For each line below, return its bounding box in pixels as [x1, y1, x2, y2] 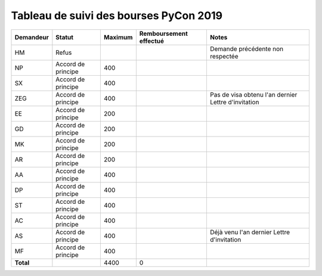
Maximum [103, 33, 133, 41]
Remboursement [139, 29, 188, 38]
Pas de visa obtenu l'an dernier [209, 90, 298, 98]
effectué [139, 36, 164, 45]
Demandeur [14, 33, 49, 41]
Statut [55, 33, 74, 41]
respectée [209, 52, 239, 60]
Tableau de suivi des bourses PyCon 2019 [11, 9, 223, 22]
